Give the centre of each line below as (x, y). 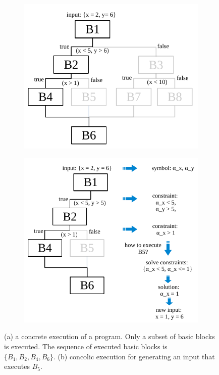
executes (17, 366)
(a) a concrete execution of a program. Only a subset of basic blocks (109, 336)
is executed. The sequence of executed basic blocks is (86, 346)
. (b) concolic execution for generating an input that (134, 356)
